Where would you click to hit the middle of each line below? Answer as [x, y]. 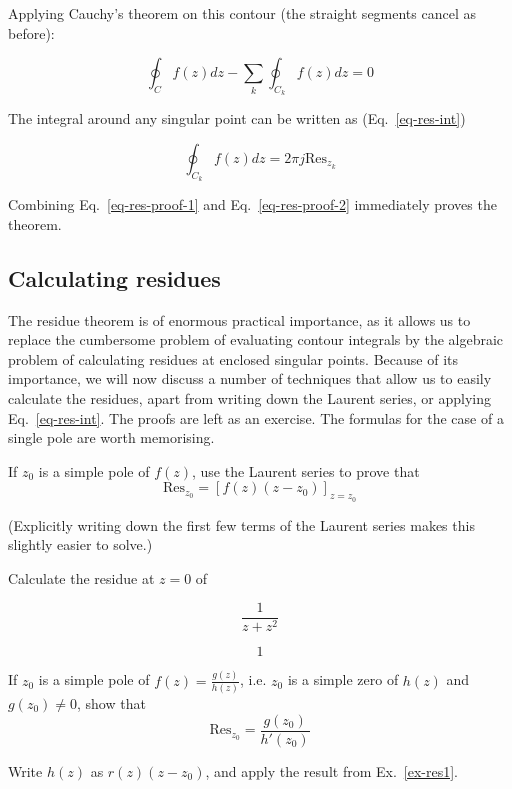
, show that [111, 703]
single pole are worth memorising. [111, 437]
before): [31, 32]
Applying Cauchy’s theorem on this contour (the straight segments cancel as [242, 13]
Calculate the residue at [81, 577]
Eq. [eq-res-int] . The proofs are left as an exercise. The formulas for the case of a [256, 417]
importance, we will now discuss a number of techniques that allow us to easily [250, 378]
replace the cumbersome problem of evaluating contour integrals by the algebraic [256, 339]
